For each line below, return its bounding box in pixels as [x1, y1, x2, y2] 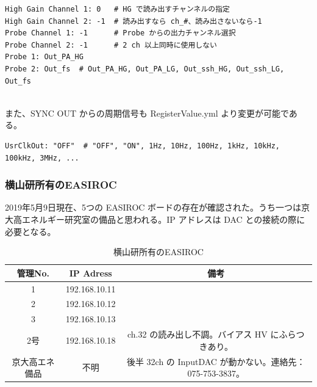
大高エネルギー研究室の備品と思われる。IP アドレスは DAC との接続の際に [5, 212, 305, 225]
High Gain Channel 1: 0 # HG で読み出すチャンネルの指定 [5, 5, 230, 13]
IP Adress [69, 266, 112, 279]
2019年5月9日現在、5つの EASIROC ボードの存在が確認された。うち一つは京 [5, 201, 310, 214]
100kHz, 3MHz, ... [5, 153, 79, 162]
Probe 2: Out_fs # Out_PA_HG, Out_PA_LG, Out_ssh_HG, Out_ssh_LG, [5, 64, 285, 73]
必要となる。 [5, 225, 56, 237]
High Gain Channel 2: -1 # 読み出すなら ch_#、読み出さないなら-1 [5, 16, 262, 26]
